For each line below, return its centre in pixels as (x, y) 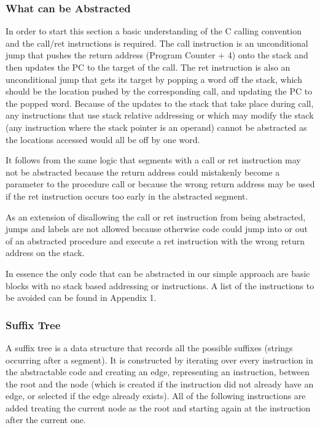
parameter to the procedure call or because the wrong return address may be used (160, 184)
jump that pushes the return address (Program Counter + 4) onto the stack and (157, 55)
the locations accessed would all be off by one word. (103, 139)
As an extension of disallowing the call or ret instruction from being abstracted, (156, 216)
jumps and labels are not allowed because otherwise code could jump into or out (157, 229)
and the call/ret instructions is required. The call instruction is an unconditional (157, 43)
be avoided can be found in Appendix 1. (81, 298)
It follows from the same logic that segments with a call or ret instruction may (153, 160)
